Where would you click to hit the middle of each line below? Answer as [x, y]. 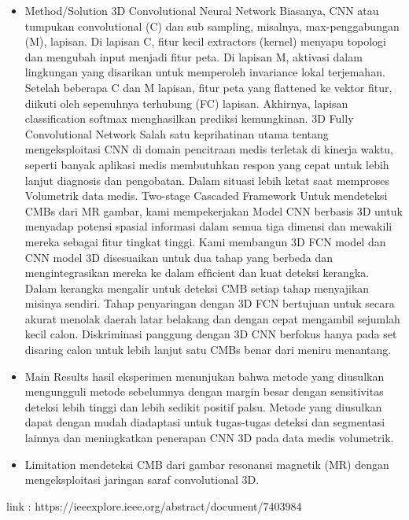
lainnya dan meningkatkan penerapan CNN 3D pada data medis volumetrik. [209, 438]
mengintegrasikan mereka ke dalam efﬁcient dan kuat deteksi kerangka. [197, 273]
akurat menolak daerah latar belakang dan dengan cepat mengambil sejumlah [212, 318]
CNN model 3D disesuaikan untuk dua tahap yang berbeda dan [179, 257]
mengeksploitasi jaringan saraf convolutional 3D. [142, 479]
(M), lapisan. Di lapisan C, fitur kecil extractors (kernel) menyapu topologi [205, 41]
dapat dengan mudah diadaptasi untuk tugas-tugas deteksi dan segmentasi [205, 422]
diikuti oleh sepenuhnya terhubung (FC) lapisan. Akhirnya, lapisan [186, 103]
